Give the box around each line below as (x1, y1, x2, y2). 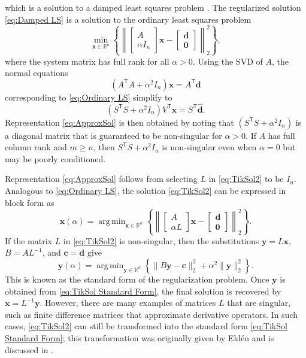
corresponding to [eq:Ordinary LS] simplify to (5, 90, 172, 103)
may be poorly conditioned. (5, 152, 106, 165)
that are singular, (227, 296, 291, 309)
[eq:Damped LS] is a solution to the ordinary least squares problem (5, 13, 252, 25)
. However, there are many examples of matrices (40, 296, 216, 309)
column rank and (5, 141, 67, 153)
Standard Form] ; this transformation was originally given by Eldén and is (5, 331, 274, 344)
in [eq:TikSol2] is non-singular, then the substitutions (63, 234, 259, 247)
